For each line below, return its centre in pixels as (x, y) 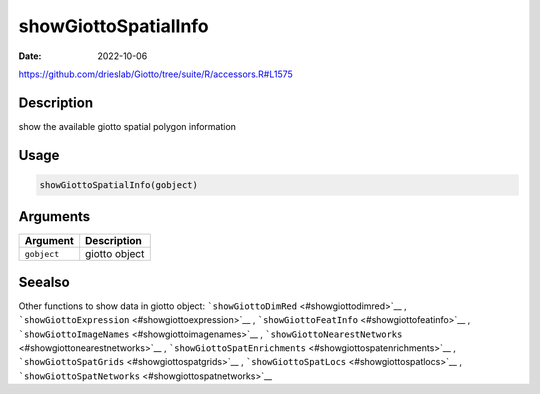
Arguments (54, 216)
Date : (30, 56)
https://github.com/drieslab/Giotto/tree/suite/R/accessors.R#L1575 (156, 74)
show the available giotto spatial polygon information (127, 126)
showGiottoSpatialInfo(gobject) (119, 184)
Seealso (44, 281)
